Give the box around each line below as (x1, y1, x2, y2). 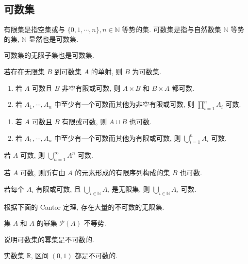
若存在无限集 (4, 66, 45, 76)
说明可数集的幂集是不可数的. (4, 234, 94, 244)
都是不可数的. (75, 250, 118, 261)
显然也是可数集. (29, 33, 79, 44)
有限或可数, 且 (36, 183, 81, 194)
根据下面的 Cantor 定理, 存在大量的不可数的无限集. (4, 201, 165, 212)
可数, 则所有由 (20, 167, 66, 178)
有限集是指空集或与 (4, 24, 65, 34)
